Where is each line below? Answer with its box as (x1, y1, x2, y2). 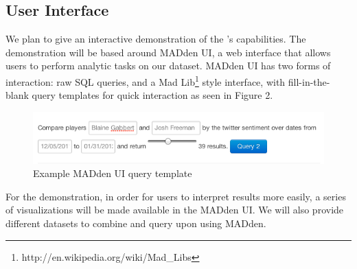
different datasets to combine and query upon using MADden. (5, 216, 266, 231)
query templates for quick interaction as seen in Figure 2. (32, 88, 273, 102)
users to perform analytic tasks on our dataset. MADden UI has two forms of (5, 58, 331, 73)
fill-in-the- (288, 74, 330, 89)
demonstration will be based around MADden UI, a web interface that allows (5, 45, 331, 59)
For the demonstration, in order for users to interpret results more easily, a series (5, 189, 346, 203)
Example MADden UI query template (33, 166, 192, 180)
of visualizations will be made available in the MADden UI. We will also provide (5, 202, 344, 217)
